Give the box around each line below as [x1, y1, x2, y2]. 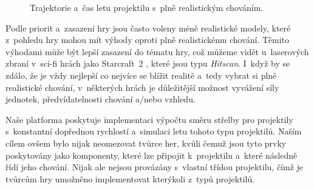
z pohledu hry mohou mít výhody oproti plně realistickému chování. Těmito [5, 33, 289, 46]
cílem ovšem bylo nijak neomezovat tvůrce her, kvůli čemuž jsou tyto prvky [5, 136, 287, 149]
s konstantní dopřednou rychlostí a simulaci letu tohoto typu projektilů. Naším [5, 125, 302, 138]
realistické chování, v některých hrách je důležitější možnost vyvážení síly [5, 81, 279, 93]
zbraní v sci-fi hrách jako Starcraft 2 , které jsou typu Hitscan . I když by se [5, 57, 290, 70]
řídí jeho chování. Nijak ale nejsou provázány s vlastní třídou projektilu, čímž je [5, 161, 304, 173]
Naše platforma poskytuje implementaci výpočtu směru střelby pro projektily [5, 113, 293, 125]
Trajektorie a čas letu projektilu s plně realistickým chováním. [30, 1, 264, 13]
